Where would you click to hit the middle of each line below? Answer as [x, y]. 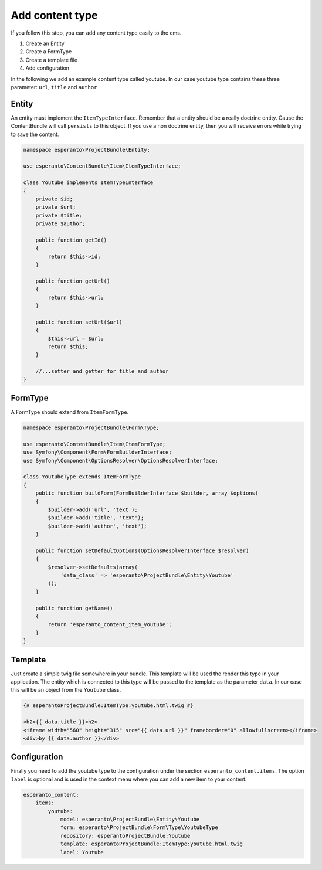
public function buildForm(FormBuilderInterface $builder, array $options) [147, 493]
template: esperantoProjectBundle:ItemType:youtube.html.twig [152, 844]
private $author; [60, 224]
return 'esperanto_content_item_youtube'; [110, 625]
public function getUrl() [73, 281]
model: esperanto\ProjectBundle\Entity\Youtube [130, 820]
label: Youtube [82, 852]
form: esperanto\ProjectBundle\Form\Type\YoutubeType [139, 827]
